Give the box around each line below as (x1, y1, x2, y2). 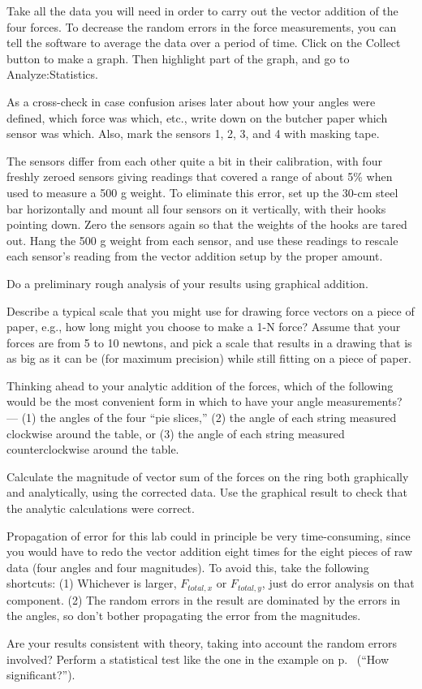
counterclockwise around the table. (6, 441, 179, 458)
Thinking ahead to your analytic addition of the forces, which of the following (6, 377, 394, 394)
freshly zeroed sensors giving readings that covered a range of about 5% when (6, 168, 393, 185)
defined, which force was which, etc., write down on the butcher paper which (6, 109, 388, 126)
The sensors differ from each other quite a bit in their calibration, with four (6, 152, 382, 169)
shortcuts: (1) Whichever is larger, (6, 575, 177, 592)
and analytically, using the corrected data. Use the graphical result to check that (6, 484, 407, 501)
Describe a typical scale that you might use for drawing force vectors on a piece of (6, 302, 415, 319)
